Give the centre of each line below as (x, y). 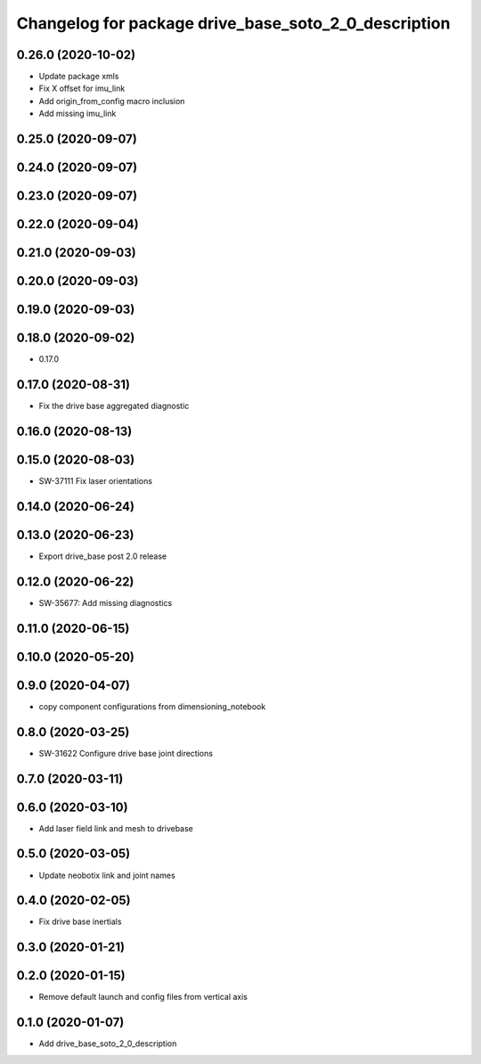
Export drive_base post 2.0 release (103, 556)
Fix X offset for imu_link (82, 88)
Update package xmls (79, 77)
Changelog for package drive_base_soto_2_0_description (233, 23)
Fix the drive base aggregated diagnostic (114, 406)
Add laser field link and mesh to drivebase (116, 828)
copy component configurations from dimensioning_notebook (152, 706)
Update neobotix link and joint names (107, 875)
